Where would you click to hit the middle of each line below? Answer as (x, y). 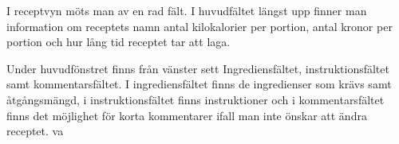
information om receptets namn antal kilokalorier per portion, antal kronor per (199, 26)
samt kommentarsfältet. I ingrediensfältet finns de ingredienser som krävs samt (199, 84)
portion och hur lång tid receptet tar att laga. (119, 42)
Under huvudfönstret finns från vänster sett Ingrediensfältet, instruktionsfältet (198, 68)
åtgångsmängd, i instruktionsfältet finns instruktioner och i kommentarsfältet (196, 99)
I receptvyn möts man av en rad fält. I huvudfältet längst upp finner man (187, 10)
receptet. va (35, 131)
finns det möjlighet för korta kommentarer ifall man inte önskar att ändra (187, 115)
